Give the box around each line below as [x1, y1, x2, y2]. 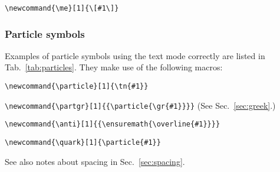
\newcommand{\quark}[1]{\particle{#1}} [5, 138, 161, 147]
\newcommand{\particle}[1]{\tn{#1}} [5, 82, 149, 91]
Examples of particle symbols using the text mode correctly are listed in [5, 49, 265, 61]
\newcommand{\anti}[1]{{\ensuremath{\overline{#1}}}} [5, 120, 220, 129]
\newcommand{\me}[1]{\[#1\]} [5, 4, 119, 12]
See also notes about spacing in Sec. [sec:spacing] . [5, 155, 185, 167]
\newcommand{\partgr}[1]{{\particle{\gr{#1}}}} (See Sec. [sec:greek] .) [5, 99, 276, 111]
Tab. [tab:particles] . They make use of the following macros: [5, 61, 223, 73]
